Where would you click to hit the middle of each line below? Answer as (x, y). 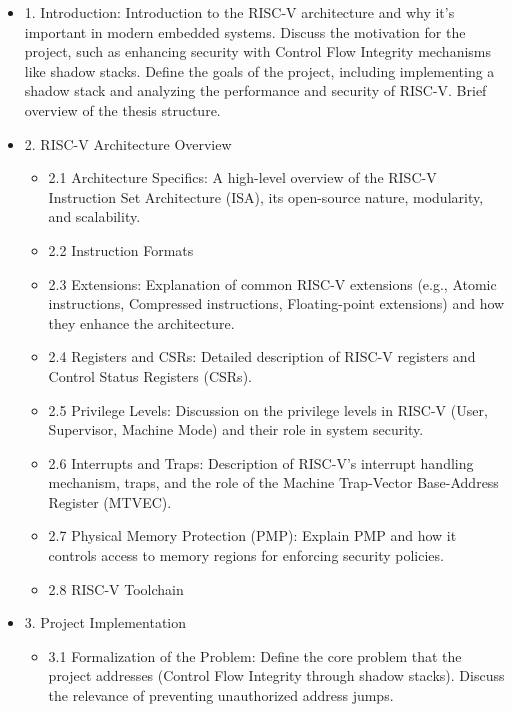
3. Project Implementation (105, 622)
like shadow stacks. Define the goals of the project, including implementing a (259, 70)
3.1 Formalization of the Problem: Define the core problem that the (255, 655)
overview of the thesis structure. (122, 109)
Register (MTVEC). (110, 501)
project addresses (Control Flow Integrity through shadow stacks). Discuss (276, 675)
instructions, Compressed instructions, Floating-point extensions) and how (276, 303)
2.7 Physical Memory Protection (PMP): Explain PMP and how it (252, 535)
